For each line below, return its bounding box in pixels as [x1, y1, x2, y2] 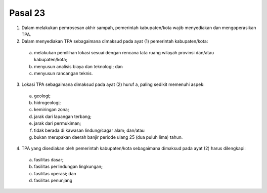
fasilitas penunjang [34, 177, 73, 183]
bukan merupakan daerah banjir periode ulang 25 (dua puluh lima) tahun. [34, 134, 183, 140]
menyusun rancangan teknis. [34, 70, 93, 76]
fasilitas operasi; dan [34, 170, 77, 176]
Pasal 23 [9, 7, 45, 18]
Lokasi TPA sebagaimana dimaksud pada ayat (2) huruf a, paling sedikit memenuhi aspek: [21, 81, 205, 87]
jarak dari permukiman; [34, 120, 81, 126]
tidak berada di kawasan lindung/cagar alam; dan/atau [34, 127, 145, 133]
